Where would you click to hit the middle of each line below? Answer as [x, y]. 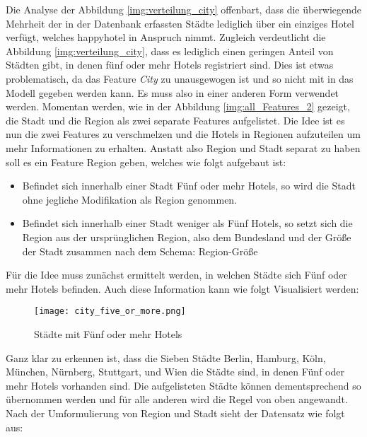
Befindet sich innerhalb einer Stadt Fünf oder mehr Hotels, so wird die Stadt [189, 186]
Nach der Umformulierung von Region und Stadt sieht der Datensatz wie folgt [175, 413]
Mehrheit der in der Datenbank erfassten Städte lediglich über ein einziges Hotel [180, 23]
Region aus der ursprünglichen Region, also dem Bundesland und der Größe [187, 237]
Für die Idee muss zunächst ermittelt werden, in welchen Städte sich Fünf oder [176, 275]
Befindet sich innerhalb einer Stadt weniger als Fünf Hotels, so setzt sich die [187, 223]
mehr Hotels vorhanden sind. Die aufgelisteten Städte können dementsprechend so [183, 385]
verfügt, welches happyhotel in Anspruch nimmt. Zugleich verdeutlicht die [166, 37]
